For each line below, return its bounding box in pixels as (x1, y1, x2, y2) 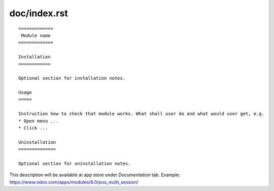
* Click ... (18, 125, 48, 131)
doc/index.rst (9, 8, 68, 19)
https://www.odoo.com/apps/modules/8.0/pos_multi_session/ (9, 179, 139, 185)
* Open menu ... (18, 118, 59, 124)
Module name (21, 33, 51, 38)
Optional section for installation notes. (18, 75, 126, 81)
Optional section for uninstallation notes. (18, 161, 131, 166)
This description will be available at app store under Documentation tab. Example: (9, 172, 181, 178)
